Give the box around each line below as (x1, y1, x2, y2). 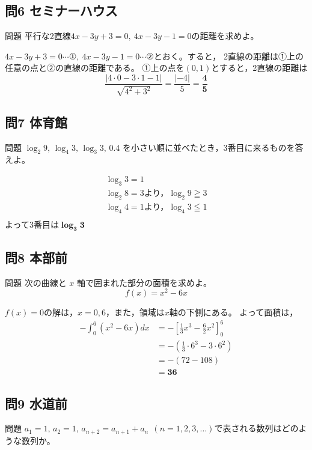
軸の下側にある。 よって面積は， (169, 306, 298, 318)
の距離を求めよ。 (191, 29, 259, 42)
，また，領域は (105, 306, 165, 318)
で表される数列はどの (214, 422, 299, 434)
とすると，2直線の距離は (211, 61, 308, 74)
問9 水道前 (5, 394, 68, 412)
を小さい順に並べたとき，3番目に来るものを (122, 141, 295, 153)
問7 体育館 (5, 112, 68, 131)
